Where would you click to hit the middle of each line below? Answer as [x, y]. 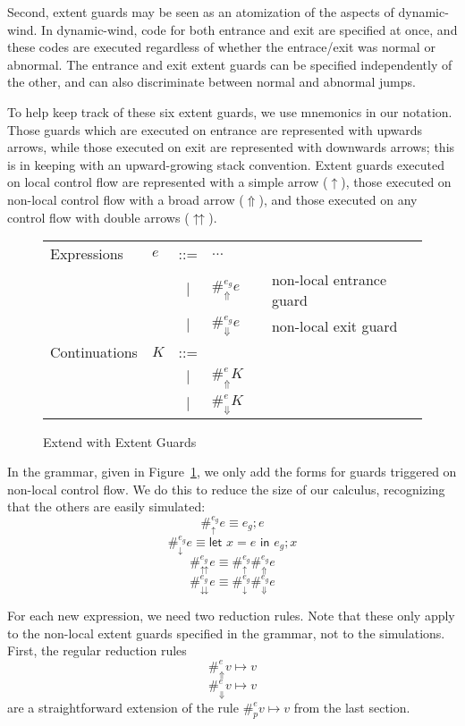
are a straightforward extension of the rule [123, 707]
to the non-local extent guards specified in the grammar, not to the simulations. [226, 633]
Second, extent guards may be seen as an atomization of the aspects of [201, 12]
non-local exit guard [334, 326]
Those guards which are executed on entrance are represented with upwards [215, 129]
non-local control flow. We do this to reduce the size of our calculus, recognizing [226, 489]
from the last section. [352, 707]
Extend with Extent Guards [120, 441]
